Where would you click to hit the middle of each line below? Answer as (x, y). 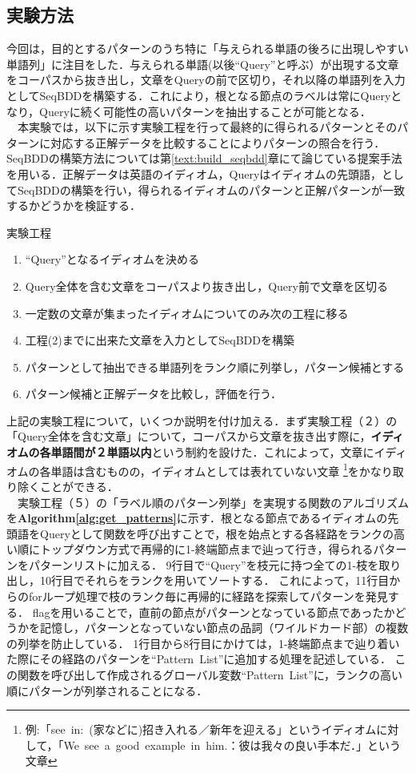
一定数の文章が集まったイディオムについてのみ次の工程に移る (187, 313)
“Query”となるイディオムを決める (112, 259)
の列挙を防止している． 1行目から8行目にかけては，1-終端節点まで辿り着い (203, 643)
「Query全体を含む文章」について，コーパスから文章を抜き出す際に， (189, 436)
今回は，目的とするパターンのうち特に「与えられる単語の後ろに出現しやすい (208, 48)
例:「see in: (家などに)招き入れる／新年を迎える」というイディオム (201, 729)
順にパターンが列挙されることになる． (107, 690)
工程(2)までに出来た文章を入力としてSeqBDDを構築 (160, 340)
